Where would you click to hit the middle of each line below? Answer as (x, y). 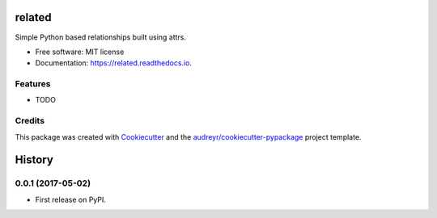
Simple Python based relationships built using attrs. (100, 37)
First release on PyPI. (71, 199)
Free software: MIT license (80, 52)
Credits (30, 121)
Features (33, 84)
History (34, 160)
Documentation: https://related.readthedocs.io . (113, 63)
